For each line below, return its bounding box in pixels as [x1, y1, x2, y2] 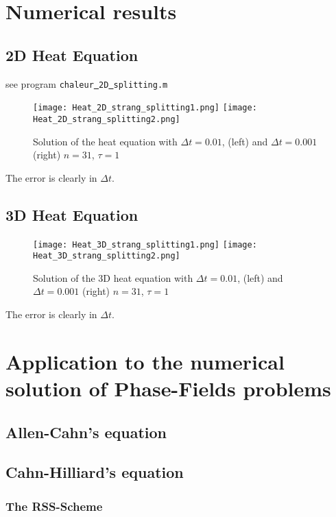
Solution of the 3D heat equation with [33, 270, 193, 285]
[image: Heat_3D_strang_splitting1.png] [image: [33, 239, 257, 250]
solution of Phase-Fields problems [5, 374, 331, 402]
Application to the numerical [5, 347, 285, 375]
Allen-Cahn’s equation [5, 421, 167, 442]
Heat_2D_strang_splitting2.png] [33, 114, 180, 124]
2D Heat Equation [5, 44, 139, 65]
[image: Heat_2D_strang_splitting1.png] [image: [33, 103, 257, 113]
